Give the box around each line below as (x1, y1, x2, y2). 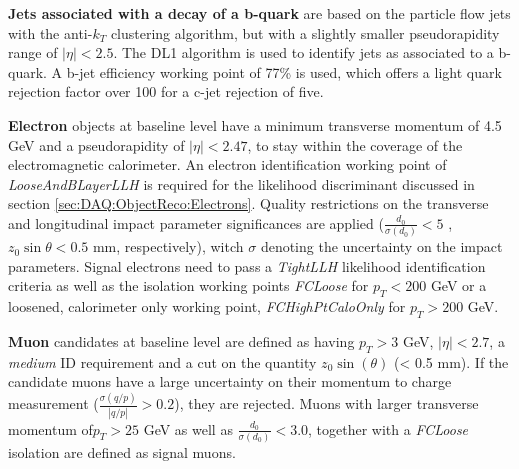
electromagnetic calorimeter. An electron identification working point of (8, 154, 447, 175)
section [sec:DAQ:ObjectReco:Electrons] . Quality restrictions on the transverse (8, 193, 489, 214)
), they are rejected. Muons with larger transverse (174, 393, 479, 414)
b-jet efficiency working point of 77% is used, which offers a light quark (66, 61, 502, 82)
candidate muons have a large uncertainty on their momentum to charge (8, 371, 452, 392)
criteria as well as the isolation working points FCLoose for (8, 275, 369, 296)
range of (8, 42, 58, 63)
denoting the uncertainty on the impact (260, 236, 503, 257)
